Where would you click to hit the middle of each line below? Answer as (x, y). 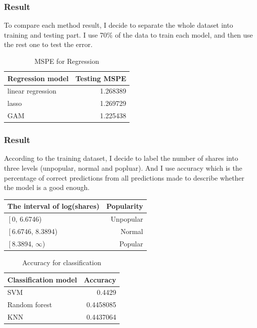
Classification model (42, 279)
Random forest (30, 305)
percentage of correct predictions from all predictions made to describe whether (124, 177)
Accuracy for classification (62, 262)
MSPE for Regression (67, 61)
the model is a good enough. (47, 187)
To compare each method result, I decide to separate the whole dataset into (119, 25)
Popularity (125, 206)
